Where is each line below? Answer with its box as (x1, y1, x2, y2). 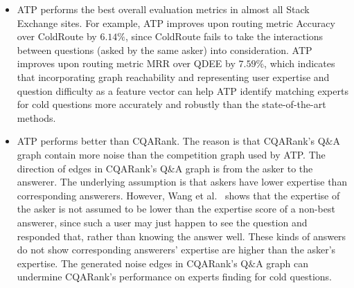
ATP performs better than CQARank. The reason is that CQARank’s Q (17, 134, 326, 148)
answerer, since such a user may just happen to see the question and (17, 215, 308, 229)
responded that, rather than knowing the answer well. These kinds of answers (17, 228, 346, 243)
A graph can (256, 255, 309, 270)
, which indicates (264, 56, 335, 71)
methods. (17, 110, 56, 125)
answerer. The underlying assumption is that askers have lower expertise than (17, 174, 348, 189)
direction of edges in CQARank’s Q (17, 161, 168, 175)
